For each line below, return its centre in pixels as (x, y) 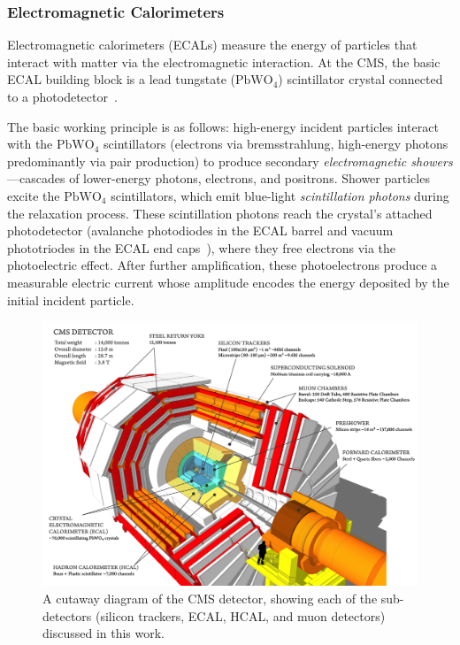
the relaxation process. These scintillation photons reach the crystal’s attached (220, 213)
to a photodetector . (62, 96)
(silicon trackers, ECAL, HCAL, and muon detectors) (240, 615)
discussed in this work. (104, 633)
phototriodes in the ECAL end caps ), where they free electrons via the (202, 247)
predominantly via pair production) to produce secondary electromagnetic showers (230, 161)
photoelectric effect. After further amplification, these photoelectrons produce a (222, 265)
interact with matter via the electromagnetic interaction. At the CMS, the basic (224, 61)
